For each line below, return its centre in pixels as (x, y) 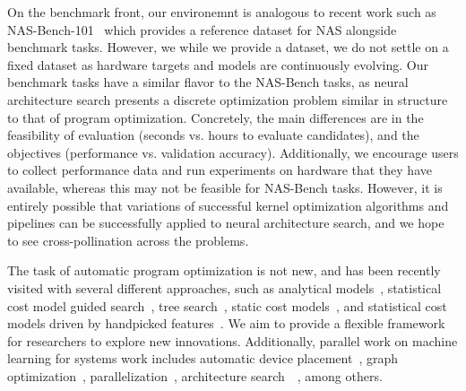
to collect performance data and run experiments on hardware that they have (220, 170)
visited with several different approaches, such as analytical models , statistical (224, 287)
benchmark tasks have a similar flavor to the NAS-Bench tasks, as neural (208, 82)
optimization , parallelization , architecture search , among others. (195, 375)
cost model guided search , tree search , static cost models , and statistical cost (227, 305)
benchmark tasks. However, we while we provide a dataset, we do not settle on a (228, 47)
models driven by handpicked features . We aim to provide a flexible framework (226, 323)
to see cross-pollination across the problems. (128, 240)
